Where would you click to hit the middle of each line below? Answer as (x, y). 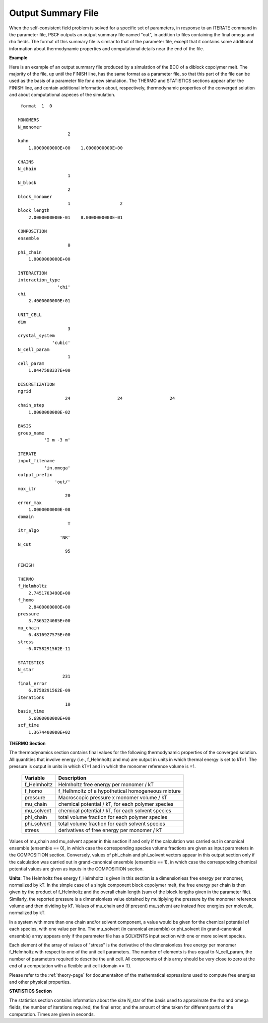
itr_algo (29, 530)
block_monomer (35, 197)
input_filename (36, 461)
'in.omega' (57, 468)
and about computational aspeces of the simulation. (62, 95)
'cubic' (61, 342)
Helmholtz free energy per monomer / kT (106, 784)
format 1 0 (36, 106)
